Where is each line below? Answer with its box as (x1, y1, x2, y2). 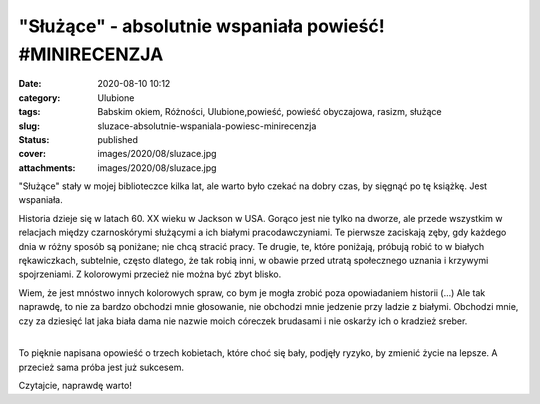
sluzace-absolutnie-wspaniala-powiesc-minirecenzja (97, 120, 317, 132)
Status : (18, 133, 50, 145)
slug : (18, 120, 40, 132)
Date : (18, 78, 42, 90)
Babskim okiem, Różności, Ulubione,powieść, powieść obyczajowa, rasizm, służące (97, 106, 442, 118)
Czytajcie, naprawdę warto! (18, 380, 132, 392)
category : (18, 91, 61, 104)
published (97, 133, 139, 145)
